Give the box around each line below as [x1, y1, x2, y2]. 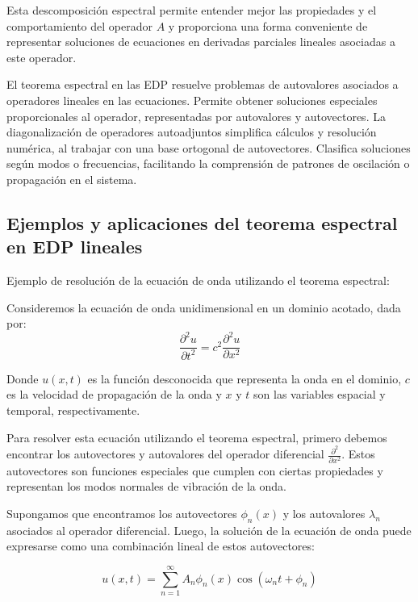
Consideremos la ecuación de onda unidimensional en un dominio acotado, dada [6, 299, 401, 316]
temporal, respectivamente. [6, 402, 140, 418]
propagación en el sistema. [6, 170, 137, 187]
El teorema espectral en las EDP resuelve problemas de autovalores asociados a [6, 76, 399, 93]
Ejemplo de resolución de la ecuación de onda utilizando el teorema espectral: [6, 272, 390, 289]
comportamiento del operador [6, 17, 153, 34]
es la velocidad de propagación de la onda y [6, 386, 222, 403]
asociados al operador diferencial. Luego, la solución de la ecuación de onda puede [6, 521, 412, 538]
